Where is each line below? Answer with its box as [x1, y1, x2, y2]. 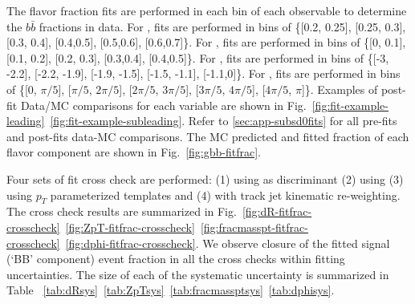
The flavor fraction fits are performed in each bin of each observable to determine [6, 2, 407, 18]
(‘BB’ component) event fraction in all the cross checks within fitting [6, 250, 345, 267]
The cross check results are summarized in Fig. [6, 203, 237, 220]
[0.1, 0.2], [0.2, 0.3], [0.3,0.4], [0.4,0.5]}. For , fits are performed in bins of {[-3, [6, 49, 389, 66]
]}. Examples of [301, 80, 378, 97]
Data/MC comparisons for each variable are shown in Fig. [20, 96, 307, 113]
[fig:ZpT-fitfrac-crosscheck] [65, 218, 195, 235]
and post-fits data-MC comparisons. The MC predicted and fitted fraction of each [6, 128, 409, 144]
